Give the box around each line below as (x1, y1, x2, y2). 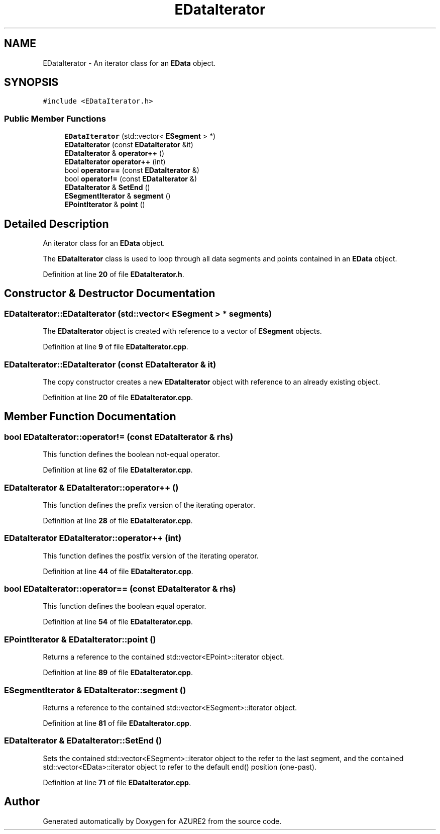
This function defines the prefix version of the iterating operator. (43, 500, 255, 509)
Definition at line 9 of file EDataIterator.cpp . (43, 342, 188, 351)
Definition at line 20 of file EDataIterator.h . (43, 270, 184, 279)
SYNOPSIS (4, 76, 59, 89)
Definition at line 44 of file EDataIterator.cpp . (43, 567, 193, 576)
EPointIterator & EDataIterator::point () (4, 634, 156, 644)
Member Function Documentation (4, 410, 176, 423)
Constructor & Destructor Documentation (4, 287, 215, 300)
